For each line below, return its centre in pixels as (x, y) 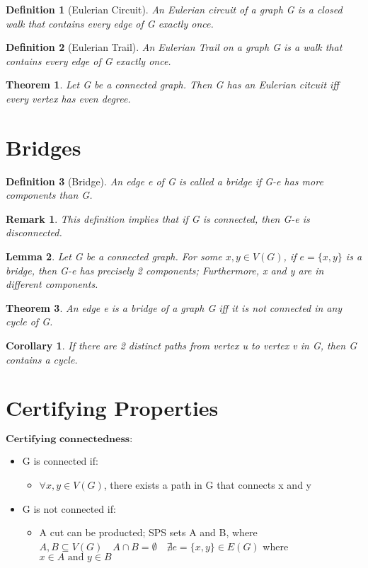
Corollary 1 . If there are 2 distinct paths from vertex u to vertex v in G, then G (181, 346)
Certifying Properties (112, 408)
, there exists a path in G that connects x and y (207, 484)
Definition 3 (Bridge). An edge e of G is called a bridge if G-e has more (165, 181)
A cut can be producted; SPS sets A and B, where (148, 532)
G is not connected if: (69, 508)
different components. (52, 284)
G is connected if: (60, 461)
